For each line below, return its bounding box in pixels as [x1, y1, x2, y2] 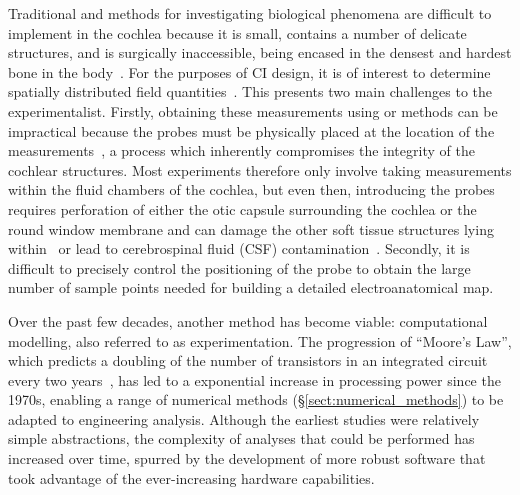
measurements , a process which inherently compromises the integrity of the [8, 140, 475, 161]
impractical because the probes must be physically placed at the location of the [8, 120, 495, 141]
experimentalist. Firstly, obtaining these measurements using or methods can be [8, 100, 498, 121]
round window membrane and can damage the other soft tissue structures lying [8, 218, 494, 239]
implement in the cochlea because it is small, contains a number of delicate [8, 22, 467, 43]
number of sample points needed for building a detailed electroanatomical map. [8, 277, 494, 298]
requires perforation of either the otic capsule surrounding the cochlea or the [8, 198, 477, 219]
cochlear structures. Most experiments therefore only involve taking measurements [8, 159, 512, 180]
